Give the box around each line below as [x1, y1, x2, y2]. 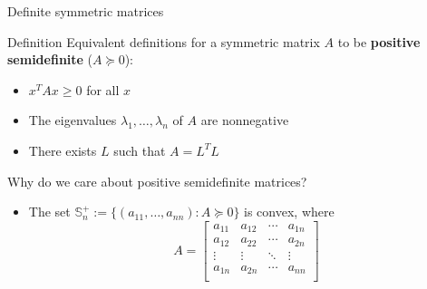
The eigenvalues [28, 111, 117, 130]
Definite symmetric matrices [7, 2, 164, 20]
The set [28, 202, 71, 221]
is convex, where [244, 202, 335, 221]
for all [86, 80, 120, 99]
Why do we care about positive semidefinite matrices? [7, 171, 307, 190]
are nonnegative [200, 111, 289, 130]
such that [113, 140, 166, 159]
